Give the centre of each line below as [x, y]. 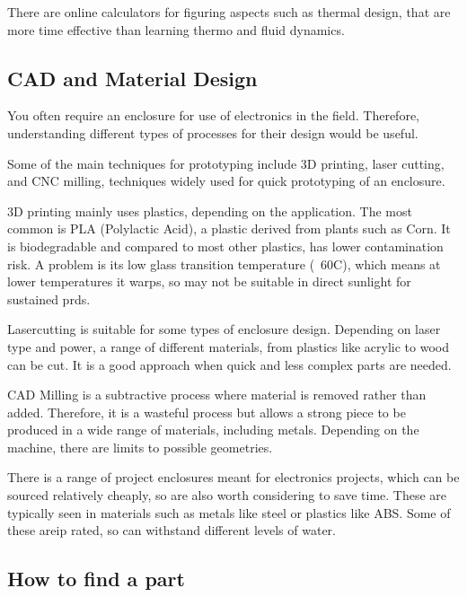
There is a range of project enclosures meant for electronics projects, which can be [233, 477]
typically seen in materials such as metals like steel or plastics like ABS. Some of [229, 512]
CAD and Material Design [132, 78]
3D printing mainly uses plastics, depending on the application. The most [210, 211]
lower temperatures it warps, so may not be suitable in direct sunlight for [209, 281]
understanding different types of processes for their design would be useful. [213, 132]
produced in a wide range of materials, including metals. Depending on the [213, 430]
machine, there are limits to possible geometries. [140, 447]
